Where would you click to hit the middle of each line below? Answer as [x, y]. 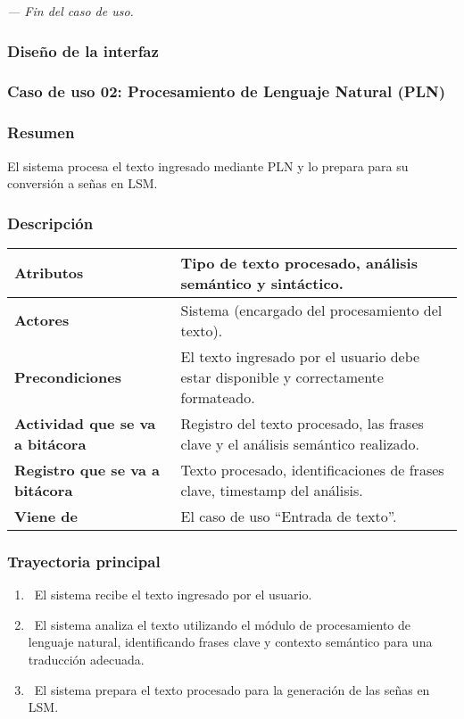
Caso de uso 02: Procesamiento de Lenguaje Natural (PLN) [226, 91]
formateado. [218, 397]
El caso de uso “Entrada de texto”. [289, 516]
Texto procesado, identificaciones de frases [312, 469]
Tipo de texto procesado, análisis [299, 262]
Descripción [50, 223]
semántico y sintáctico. [262, 283]
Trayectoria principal [84, 561]
